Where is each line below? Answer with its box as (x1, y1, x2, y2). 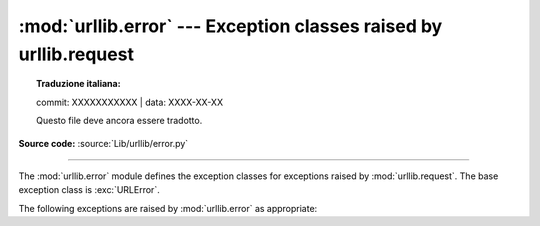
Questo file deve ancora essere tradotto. (36, 115, 203, 127)
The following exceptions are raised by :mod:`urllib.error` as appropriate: (18, 202, 318, 214)
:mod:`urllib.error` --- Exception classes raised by (18, 15, 443, 37)
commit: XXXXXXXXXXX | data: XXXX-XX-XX (36, 96, 224, 108)
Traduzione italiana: (36, 78, 121, 90)
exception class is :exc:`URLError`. (18, 184, 160, 196)
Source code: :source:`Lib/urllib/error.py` (18, 137, 189, 149)
